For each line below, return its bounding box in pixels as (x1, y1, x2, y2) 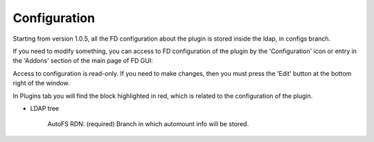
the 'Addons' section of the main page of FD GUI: (12, 57, 154, 65)
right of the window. (12, 79, 70, 88)
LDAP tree (30, 104, 60, 112)
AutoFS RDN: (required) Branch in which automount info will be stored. (47, 120, 249, 128)
